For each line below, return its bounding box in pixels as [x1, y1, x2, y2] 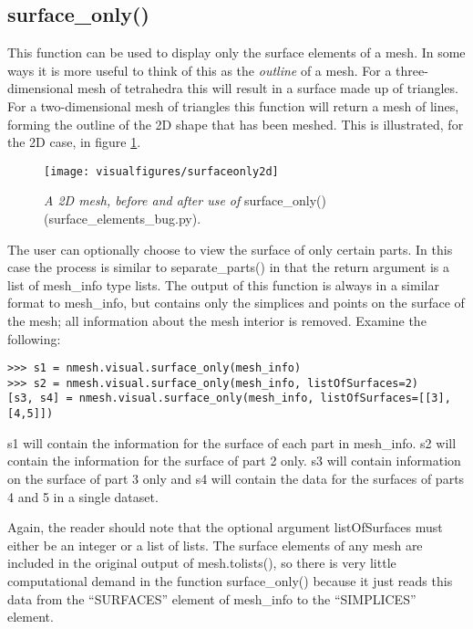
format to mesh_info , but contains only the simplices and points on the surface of [7, 293, 465, 312]
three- [396, 60, 428, 79]
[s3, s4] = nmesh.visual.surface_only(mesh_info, [7, 392, 314, 405]
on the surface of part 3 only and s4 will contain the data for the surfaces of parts [7, 468, 465, 487]
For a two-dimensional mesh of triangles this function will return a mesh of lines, [7, 96, 459, 115]
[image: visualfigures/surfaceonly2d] [44, 164, 279, 178]
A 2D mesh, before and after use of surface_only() [44, 191, 326, 210]
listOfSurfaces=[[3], [320, 392, 451, 405]
